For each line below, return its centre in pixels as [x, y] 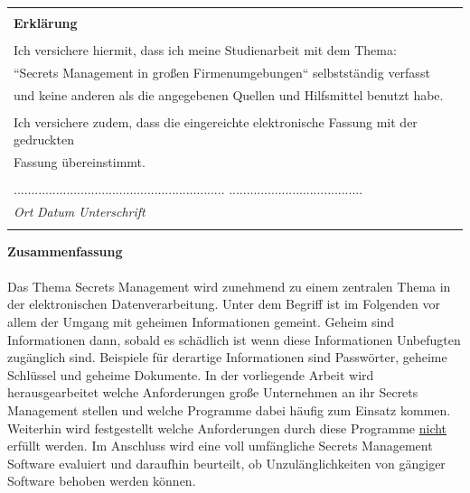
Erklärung [46, 23]
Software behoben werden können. [102, 481]
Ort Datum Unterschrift [80, 212]
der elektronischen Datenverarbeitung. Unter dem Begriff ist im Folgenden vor [224, 304]
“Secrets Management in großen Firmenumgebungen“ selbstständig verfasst [222, 72]
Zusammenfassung [65, 251]
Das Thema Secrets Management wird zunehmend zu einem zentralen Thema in [229, 286]
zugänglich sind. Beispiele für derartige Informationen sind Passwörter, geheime [227, 357]
